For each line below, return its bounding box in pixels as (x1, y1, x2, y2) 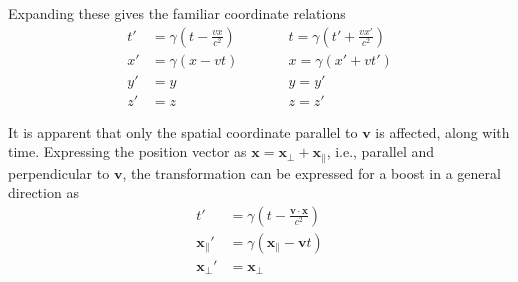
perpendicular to (8, 162, 110, 183)
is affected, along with (375, 121, 510, 142)
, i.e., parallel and (326, 141, 435, 162)
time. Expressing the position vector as (8, 141, 247, 162)
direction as (8, 182, 79, 203)
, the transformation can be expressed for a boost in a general (122, 162, 501, 183)
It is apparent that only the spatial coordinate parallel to (8, 121, 358, 142)
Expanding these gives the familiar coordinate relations (8, 3, 346, 23)
